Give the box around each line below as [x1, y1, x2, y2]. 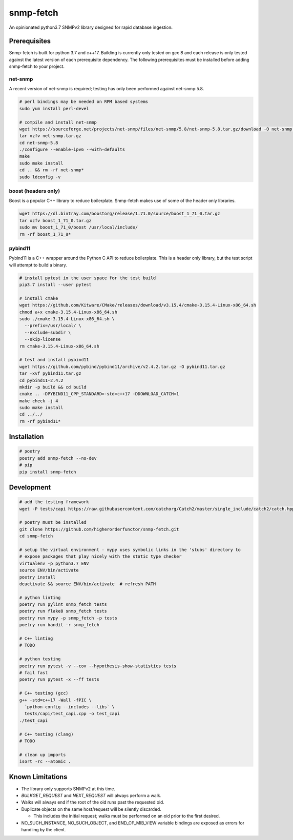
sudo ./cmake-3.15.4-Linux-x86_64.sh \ [19, 316, 115, 322]
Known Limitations [9, 773, 68, 781]
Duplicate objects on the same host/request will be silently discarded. [21, 806, 161, 812]
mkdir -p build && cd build [19, 384, 86, 390]
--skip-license [24, 337, 61, 342]
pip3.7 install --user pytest [19, 282, 92, 287]
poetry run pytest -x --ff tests [19, 676, 100, 682]
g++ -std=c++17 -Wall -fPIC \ [19, 697, 92, 703]
